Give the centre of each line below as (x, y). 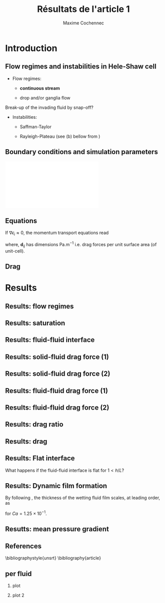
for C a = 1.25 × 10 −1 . (26, 513)
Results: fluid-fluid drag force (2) (57, 407)
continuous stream (40, 88)
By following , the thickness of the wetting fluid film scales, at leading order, (83, 498)
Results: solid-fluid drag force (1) (57, 357)
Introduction (31, 48)
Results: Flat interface (40, 458)
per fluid (19, 573)
